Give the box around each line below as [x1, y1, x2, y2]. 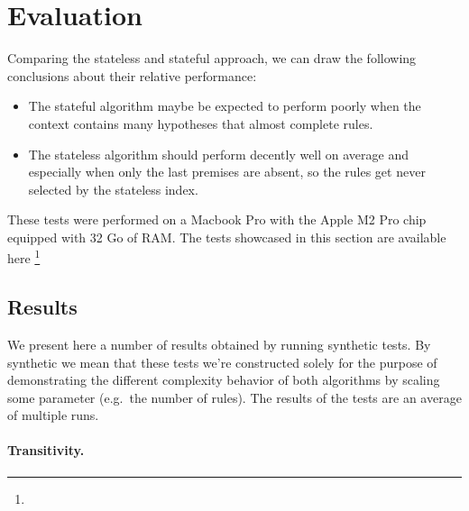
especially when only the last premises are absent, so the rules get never [28, 162, 426, 181]
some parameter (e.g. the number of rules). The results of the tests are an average [7, 388, 462, 406]
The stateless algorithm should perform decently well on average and [28, 144, 409, 163]
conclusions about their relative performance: [7, 66, 257, 85]
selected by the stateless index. [28, 179, 198, 198]
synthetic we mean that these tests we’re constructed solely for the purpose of [7, 352, 437, 371]
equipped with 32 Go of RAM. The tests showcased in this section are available [7, 227, 446, 246]
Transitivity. [7, 441, 85, 460]
